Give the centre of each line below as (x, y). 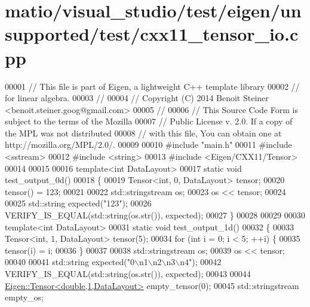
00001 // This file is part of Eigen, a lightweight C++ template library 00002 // (152, 86)
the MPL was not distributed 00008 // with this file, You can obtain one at (143, 133)
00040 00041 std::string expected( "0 (70, 262)
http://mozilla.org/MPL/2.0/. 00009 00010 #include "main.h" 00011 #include (148, 145)
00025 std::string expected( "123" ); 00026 (78, 203)
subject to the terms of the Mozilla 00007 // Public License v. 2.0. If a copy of (149, 121)
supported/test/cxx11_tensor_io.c (152, 34)
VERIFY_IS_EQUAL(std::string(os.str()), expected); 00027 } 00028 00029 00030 (155, 215)
